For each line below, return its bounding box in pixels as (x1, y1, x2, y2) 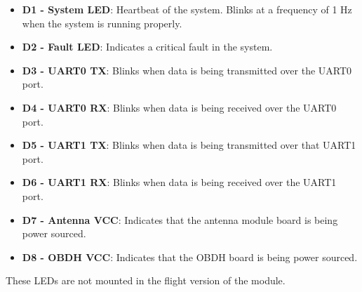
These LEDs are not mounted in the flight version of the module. (6, 273, 286, 288)
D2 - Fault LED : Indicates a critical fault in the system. (22, 39, 273, 54)
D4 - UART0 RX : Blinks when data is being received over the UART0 (22, 100, 337, 114)
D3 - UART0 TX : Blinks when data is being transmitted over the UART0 (22, 62, 352, 77)
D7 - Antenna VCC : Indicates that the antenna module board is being (22, 212, 338, 227)
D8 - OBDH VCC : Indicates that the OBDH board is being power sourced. (22, 249, 358, 264)
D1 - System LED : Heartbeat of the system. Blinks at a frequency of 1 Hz (22, 2, 352, 16)
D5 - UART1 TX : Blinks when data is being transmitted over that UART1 (22, 138, 356, 152)
